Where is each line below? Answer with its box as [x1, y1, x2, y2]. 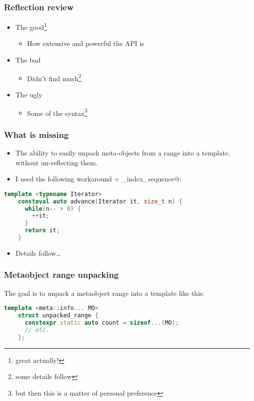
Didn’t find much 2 [27, 71, 82, 83]
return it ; [24, 227, 60, 234]
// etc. [24, 326, 50, 334]
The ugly [15, 89, 42, 99]
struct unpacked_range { [18, 312, 99, 319]
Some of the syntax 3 [27, 106, 87, 118]
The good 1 [15, 21, 47, 32]
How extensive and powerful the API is [27, 38, 145, 48]
